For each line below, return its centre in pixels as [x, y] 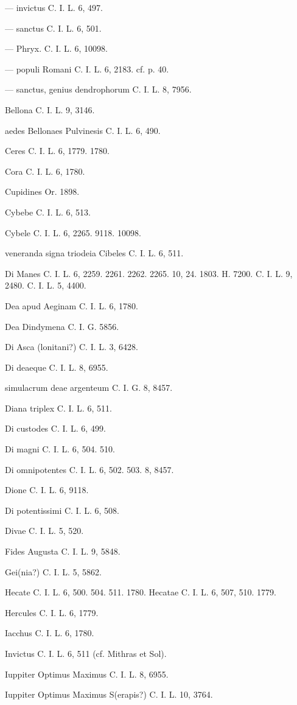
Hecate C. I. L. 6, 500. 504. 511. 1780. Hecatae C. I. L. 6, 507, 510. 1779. [141, 592]
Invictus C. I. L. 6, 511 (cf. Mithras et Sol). [86, 653]
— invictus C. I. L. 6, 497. [54, 7]
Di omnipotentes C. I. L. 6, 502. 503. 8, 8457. [89, 469]
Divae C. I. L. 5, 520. [44, 531]
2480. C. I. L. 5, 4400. [46, 285]
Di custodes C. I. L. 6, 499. [55, 428]
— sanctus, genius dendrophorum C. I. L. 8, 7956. [98, 89]
